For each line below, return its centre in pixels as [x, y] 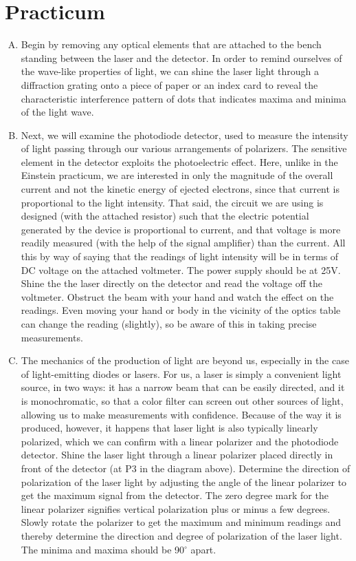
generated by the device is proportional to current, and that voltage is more [181, 229]
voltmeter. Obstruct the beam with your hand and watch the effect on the [177, 296]
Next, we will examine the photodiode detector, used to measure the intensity [185, 135]
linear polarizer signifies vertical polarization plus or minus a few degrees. [176, 508]
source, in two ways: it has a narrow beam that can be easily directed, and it [183, 387]
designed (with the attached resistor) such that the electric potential [165, 216]
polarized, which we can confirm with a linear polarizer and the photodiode [180, 441]
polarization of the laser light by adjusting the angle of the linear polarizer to [184, 481]
